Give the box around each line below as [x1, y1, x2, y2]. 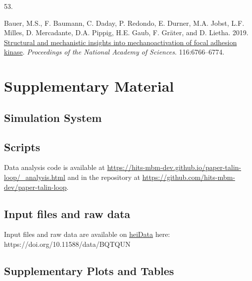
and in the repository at [67, 171, 140, 182]
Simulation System [4, 110, 102, 125]
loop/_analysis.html [4, 171, 65, 182]
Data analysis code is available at [4, 162, 105, 172]
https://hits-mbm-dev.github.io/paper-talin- [107, 162, 241, 172]
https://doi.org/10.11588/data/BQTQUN [4, 238, 131, 249]
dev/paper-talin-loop [4, 181, 67, 192]
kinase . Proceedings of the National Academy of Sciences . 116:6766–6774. [4, 47, 225, 57]
